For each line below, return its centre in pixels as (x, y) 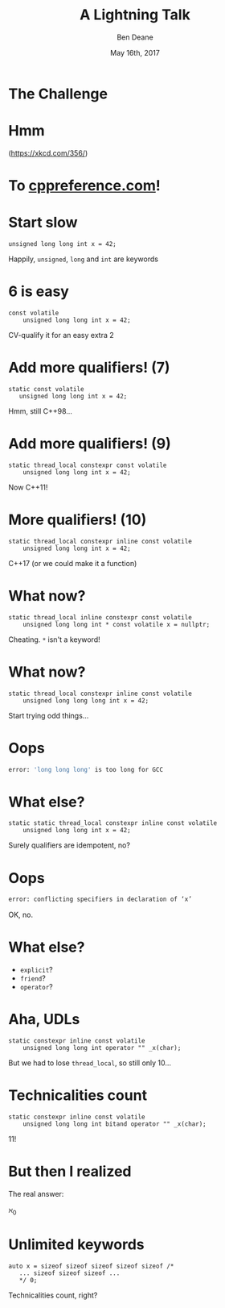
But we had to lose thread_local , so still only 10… (90, 1063)
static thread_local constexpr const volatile (88, 465)
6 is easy (39, 292)
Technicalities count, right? (53, 1295)
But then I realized (70, 1172)
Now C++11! (28, 487)
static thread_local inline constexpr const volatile (100, 617)
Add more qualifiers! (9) (90, 444)
